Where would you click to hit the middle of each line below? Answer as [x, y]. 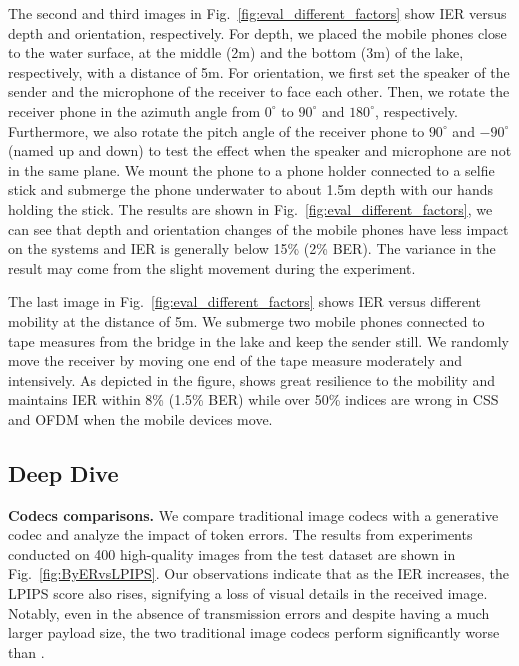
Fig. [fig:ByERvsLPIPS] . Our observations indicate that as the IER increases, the [258, 573]
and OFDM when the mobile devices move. [140, 418]
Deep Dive [63, 472]
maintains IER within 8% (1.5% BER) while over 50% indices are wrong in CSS [253, 399]
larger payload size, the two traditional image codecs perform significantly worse [254, 632]
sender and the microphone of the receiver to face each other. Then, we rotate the [259, 91]
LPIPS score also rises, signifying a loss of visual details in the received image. [248, 593]
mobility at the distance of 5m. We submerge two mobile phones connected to [246, 320]
